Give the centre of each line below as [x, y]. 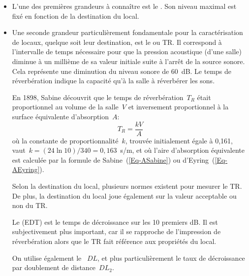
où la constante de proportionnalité [65, 140]
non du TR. [30, 205]
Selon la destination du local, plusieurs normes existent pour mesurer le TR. [127, 186]
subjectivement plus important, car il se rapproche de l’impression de [116, 231]
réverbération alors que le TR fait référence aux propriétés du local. [114, 241]
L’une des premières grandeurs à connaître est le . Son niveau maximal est [124, 6]
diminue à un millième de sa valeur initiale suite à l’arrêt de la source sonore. [128, 61]
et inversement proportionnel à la [178, 107]
